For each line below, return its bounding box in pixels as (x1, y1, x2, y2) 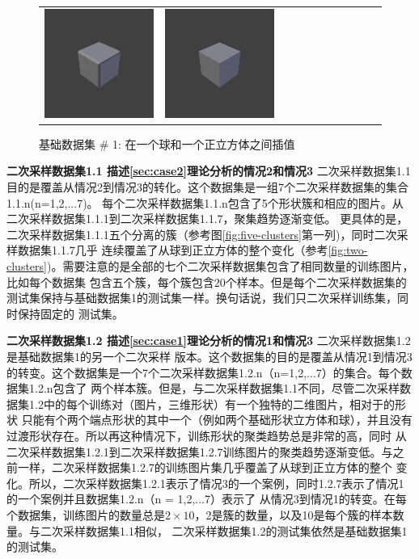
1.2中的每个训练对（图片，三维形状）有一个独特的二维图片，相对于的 (28, 395, 395, 412)
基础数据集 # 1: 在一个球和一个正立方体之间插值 (39, 135, 295, 152)
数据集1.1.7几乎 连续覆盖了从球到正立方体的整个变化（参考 (17, 242, 328, 258)
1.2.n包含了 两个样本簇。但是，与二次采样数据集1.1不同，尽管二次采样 (28, 380, 400, 397)
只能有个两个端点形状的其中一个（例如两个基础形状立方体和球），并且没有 (21, 411, 413, 428)
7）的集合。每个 (315, 364, 401, 380)
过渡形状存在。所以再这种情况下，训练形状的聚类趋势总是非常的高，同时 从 (6, 427, 407, 443)
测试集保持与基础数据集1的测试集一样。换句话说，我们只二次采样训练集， (6, 289, 397, 306)
